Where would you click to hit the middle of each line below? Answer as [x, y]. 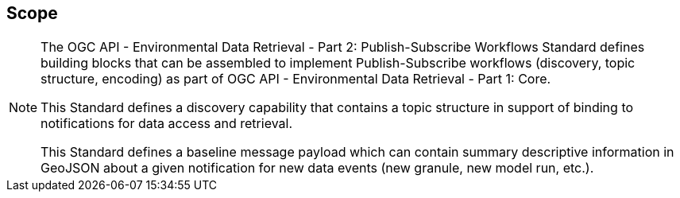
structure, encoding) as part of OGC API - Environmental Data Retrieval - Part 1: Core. [296, 79]
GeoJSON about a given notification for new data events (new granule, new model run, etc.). [317, 168]
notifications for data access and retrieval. [167, 124]
